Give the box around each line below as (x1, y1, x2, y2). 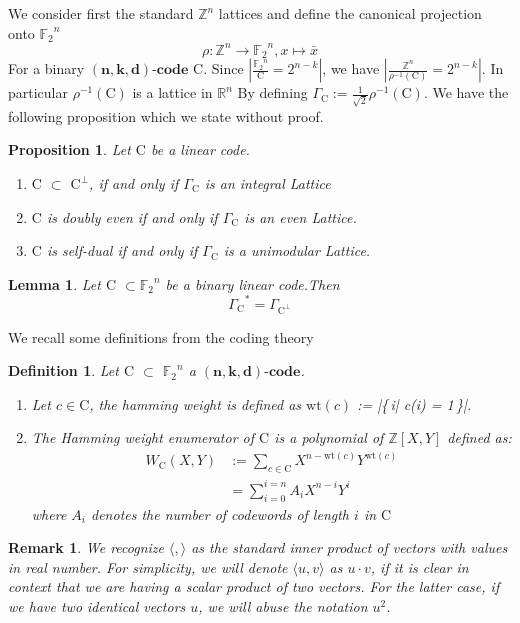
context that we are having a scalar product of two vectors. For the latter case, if (8, 576, 500, 597)
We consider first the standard (8, 3, 194, 23)
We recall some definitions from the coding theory (8, 326, 314, 347)
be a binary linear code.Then (165, 273, 340, 294)
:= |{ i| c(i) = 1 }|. (357, 393, 472, 414)
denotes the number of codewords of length (91, 503, 350, 524)
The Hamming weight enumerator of (31, 427, 255, 448)
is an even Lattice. (244, 206, 357, 227)
